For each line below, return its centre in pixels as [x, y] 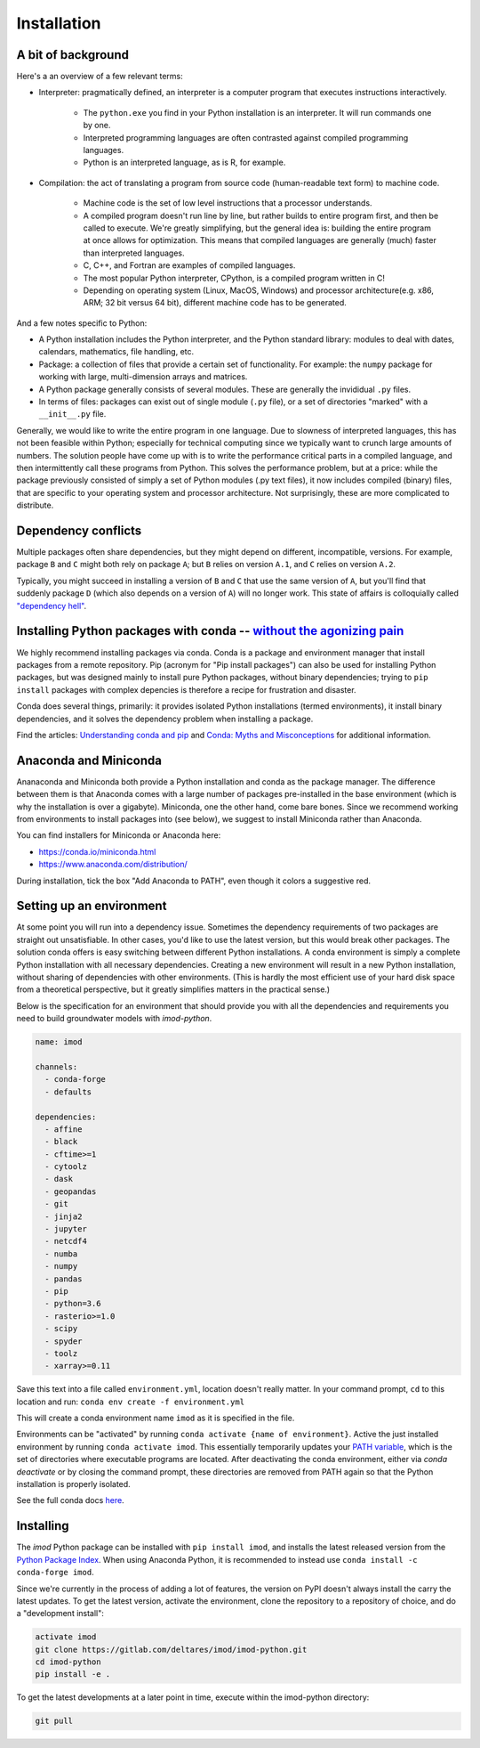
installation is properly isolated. [73, 1484]
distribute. [35, 505]
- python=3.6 [73, 1304]
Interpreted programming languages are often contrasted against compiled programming [246, 137]
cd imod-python [68, 1662]
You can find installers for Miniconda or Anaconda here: [119, 835]
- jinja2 [64, 1216]
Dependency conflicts [79, 530]
